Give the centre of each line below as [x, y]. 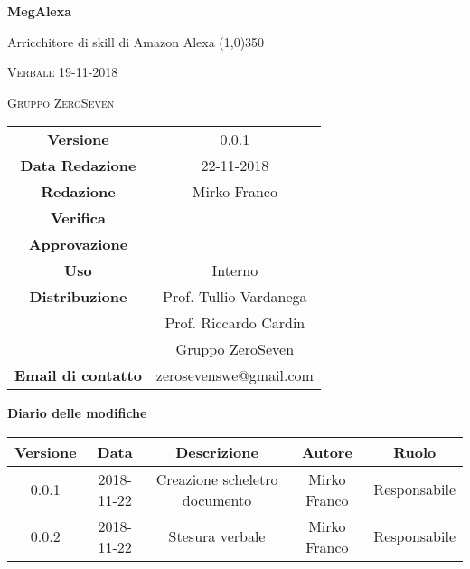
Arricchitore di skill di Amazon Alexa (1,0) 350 [136, 41]
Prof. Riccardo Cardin [235, 323]
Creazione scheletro [217, 479]
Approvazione [78, 244]
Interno [235, 270]
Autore [327, 451]
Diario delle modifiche [77, 413]
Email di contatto [78, 375]
